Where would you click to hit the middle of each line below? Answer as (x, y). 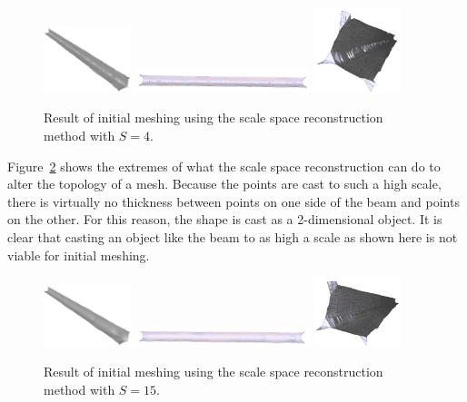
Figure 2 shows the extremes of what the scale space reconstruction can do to (224, 166)
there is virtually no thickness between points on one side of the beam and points (233, 201)
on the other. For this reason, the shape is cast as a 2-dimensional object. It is (225, 219)
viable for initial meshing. (79, 255)
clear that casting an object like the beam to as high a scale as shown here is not (233, 236)
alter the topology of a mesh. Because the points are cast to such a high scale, (224, 184)
